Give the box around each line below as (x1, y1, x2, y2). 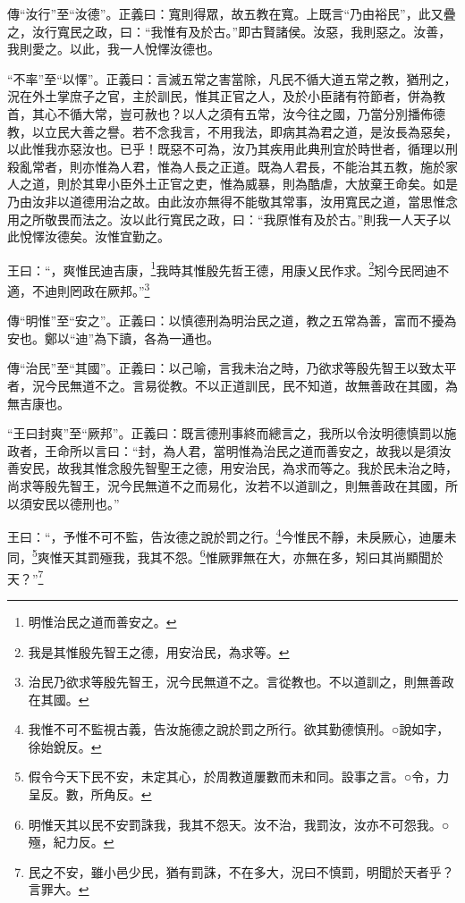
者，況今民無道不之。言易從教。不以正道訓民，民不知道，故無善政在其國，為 (7, 376, 458, 394)
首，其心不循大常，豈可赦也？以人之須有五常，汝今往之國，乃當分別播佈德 (7, 104, 445, 122)
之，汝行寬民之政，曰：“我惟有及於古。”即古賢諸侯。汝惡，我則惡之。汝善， (7, 21, 452, 40)
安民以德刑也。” (31, 494, 120, 512)
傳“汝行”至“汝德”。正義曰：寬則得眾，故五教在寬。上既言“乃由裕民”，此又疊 (7, 4, 456, 22)
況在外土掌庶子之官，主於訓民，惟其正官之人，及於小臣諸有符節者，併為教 (7, 87, 445, 105)
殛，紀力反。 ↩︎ (28, 832, 114, 851)
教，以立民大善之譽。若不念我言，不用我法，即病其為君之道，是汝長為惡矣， (7, 122, 458, 140)
